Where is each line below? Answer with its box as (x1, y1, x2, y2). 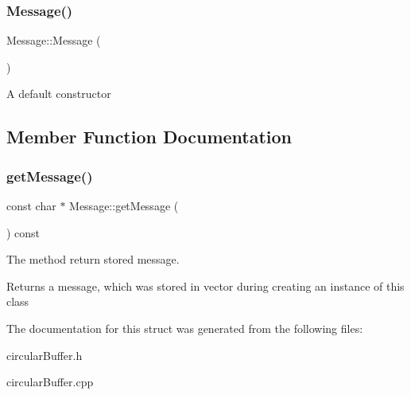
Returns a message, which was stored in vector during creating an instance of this (6, 277, 405, 294)
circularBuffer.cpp (6, 373, 94, 390)
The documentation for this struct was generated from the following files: (6, 319, 363, 336)
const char (6, 197, 56, 213)
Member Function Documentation (6, 124, 293, 149)
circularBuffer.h (6, 346, 83, 363)
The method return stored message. (6, 251, 180, 268)
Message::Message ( (6, 32, 101, 49)
